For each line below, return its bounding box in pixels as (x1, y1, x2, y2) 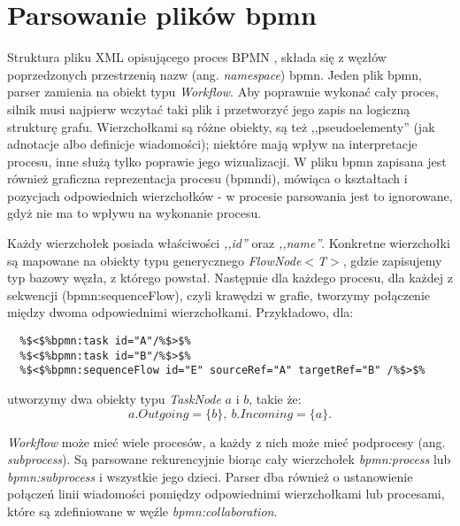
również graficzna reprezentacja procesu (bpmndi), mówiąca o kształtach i (7, 169, 408, 188)
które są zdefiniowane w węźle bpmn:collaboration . (7, 501, 278, 520)
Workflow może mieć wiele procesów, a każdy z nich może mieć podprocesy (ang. (7, 432, 446, 451)
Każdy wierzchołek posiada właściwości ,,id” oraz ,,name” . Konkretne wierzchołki (7, 234, 450, 252)
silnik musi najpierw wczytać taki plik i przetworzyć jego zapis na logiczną (7, 99, 410, 118)
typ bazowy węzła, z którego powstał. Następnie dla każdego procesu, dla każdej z (7, 268, 453, 287)
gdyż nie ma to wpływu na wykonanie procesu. (7, 204, 262, 222)
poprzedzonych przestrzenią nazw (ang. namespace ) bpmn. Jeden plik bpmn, (7, 65, 422, 83)
